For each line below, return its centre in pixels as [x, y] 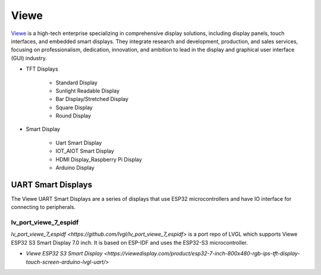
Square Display [74, 108]
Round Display [73, 116]
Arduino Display [75, 168]
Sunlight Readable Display [88, 91]
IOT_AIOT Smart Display [85, 151]
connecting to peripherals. [43, 207]
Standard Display [77, 83]
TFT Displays [42, 69]
